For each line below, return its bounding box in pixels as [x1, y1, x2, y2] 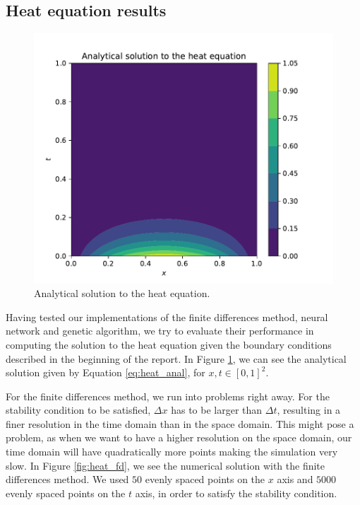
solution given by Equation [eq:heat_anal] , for [6, 365, 205, 380]
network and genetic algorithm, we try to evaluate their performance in [6, 323, 314, 338]
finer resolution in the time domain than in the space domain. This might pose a [6, 416, 354, 431]
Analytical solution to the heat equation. [34, 286, 210, 301]
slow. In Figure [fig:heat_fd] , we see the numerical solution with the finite [6, 458, 325, 472]
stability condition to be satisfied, [6, 402, 151, 417]
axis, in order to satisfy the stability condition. [135, 485, 337, 500]
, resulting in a [277, 402, 341, 417]
